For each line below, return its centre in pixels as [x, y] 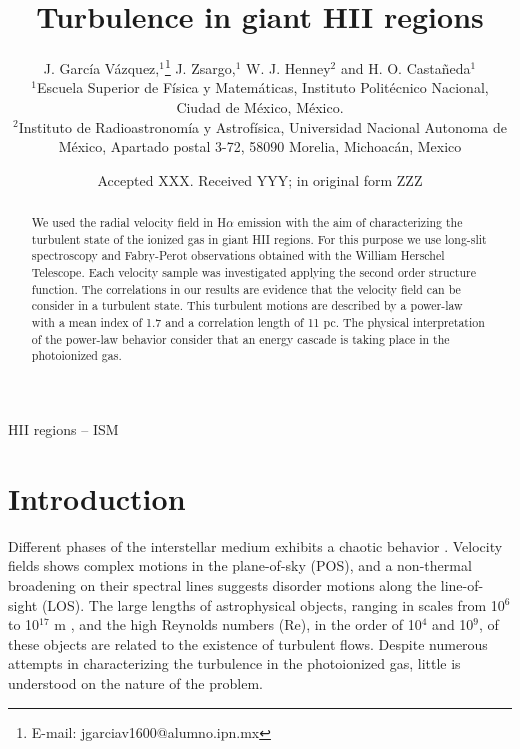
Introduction [97, 497]
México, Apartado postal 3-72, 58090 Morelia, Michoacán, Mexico [260, 146]
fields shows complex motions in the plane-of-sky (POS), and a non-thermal [240, 565]
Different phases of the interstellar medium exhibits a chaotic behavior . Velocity [255, 545]
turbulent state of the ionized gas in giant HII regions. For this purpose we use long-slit [259, 238]
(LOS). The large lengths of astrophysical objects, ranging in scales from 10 [273, 604]
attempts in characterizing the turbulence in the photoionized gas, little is [234, 663]
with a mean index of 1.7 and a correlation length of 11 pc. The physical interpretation [258, 322]
